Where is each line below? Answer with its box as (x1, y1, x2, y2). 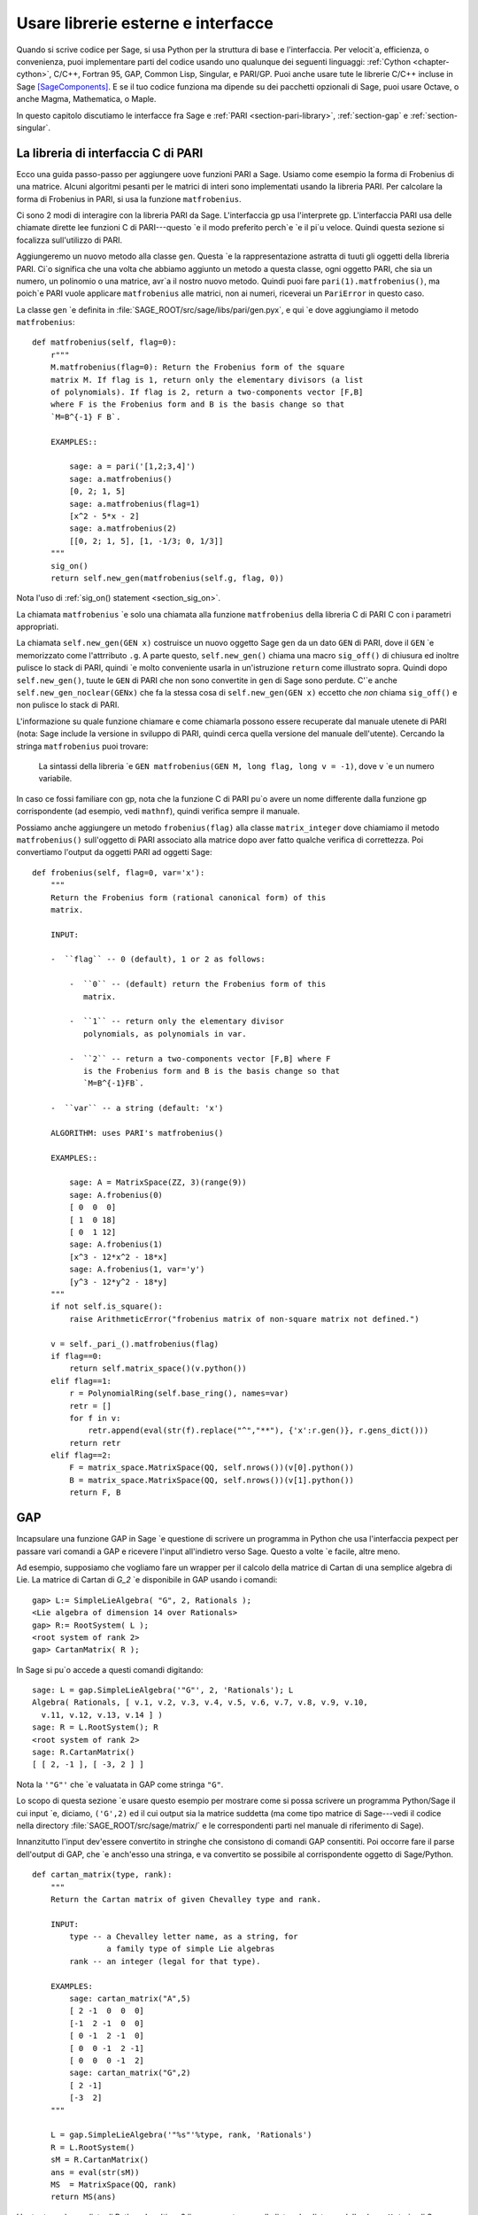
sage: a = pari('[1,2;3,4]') (69, 462, 197, 471)
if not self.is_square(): (50, 1302, 164, 1311)
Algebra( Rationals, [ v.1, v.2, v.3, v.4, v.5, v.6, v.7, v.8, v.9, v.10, (32, 1698, 368, 1707)
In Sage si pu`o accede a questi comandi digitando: (16, 1664, 204, 1675)
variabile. (38, 773, 73, 784)
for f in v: (69, 1413, 121, 1423)
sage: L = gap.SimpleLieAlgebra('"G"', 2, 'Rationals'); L (32, 1685, 294, 1696)
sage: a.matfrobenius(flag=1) (69, 499, 201, 509)
